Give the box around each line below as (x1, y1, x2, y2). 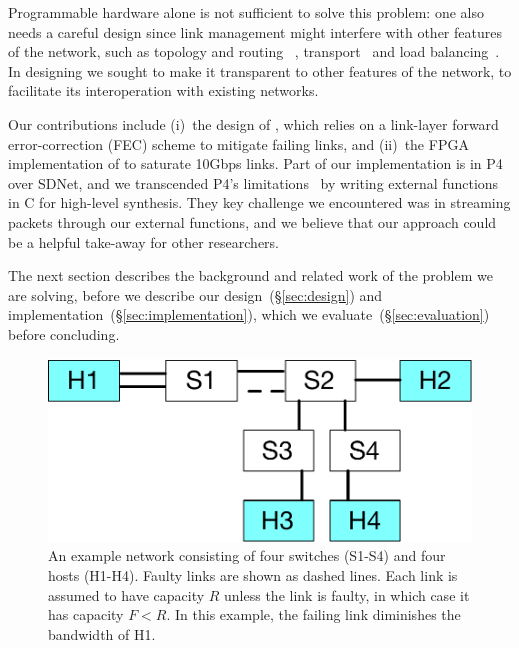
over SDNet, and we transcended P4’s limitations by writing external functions (8, 172, 499, 193)
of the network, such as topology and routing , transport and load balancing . (8, 41, 500, 62)
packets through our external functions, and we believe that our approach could (8, 211, 497, 232)
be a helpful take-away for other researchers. (8, 231, 279, 252)
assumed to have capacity (48, 584, 205, 605)
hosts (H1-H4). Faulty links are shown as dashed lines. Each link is (48, 565, 458, 586)
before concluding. (8, 323, 120, 344)
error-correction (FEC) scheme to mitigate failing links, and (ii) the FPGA (8, 133, 469, 154)
